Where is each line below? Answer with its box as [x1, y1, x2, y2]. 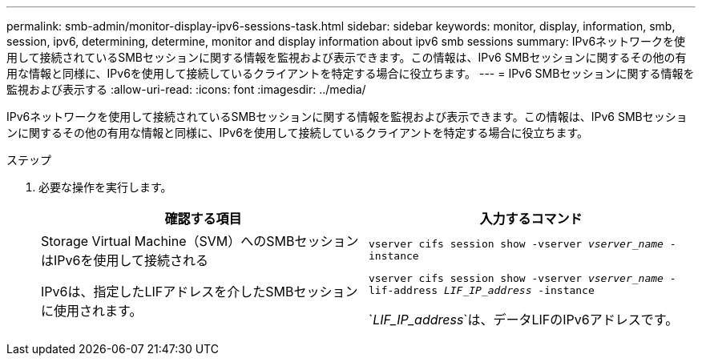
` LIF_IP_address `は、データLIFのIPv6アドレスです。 [369, 312, 679, 328]
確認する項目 [164, 211, 242, 227]
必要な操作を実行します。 [38, 180, 172, 194]
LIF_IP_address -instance [443, 284, 595, 296]
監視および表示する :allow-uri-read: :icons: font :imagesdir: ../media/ [6, 82, 366, 96]
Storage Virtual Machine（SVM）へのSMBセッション [41, 233, 359, 249]
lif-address [369, 284, 438, 296]
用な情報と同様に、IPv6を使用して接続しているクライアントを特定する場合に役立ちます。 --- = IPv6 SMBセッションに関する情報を [6, 66, 695, 80]
